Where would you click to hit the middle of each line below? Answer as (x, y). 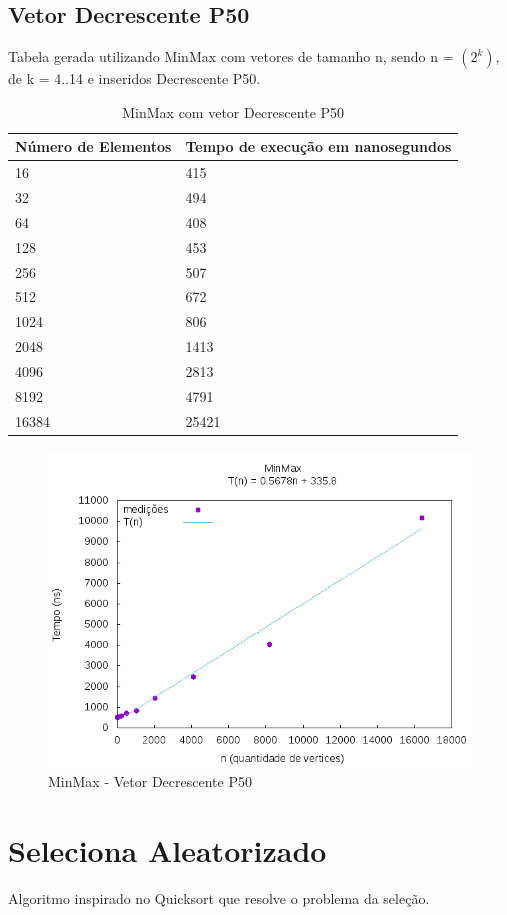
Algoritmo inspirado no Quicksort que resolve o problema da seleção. (219, 898)
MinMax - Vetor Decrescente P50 (150, 781)
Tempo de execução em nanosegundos (318, 146)
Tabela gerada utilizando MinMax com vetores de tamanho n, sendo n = (231, 56)
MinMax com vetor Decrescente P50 (233, 111)
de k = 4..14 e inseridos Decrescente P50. (134, 78)
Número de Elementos (93, 146)
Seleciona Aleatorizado (167, 850)
